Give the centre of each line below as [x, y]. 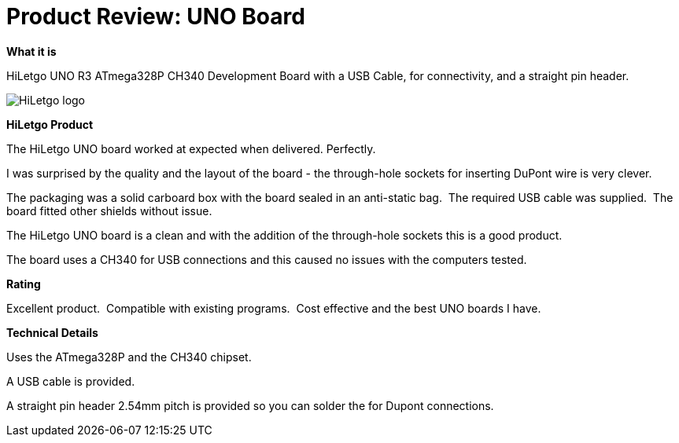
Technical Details [52, 332]
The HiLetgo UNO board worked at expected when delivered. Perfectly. [191, 148]
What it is [31, 51]
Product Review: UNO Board [156, 16]
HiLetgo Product [50, 124]
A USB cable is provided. [71, 381]
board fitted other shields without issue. [109, 211]
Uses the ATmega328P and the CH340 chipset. [129, 357]
